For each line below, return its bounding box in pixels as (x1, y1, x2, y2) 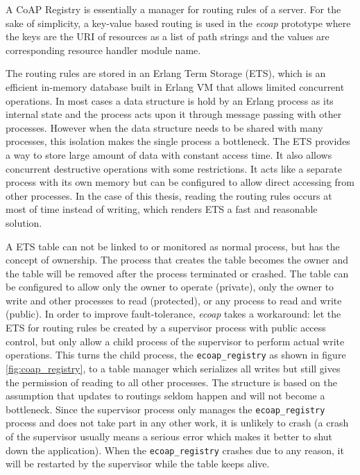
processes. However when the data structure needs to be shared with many (6, 120, 323, 135)
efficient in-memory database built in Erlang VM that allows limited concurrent (6, 79, 345, 94)
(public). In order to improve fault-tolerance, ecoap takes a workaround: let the (6, 306, 341, 321)
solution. (6, 215, 42, 230)
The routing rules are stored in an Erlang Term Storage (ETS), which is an (6, 66, 326, 80)
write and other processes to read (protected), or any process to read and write (6, 293, 342, 307)
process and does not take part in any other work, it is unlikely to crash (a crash (6, 415, 349, 430)
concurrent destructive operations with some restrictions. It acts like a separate (6, 161, 342, 175)
